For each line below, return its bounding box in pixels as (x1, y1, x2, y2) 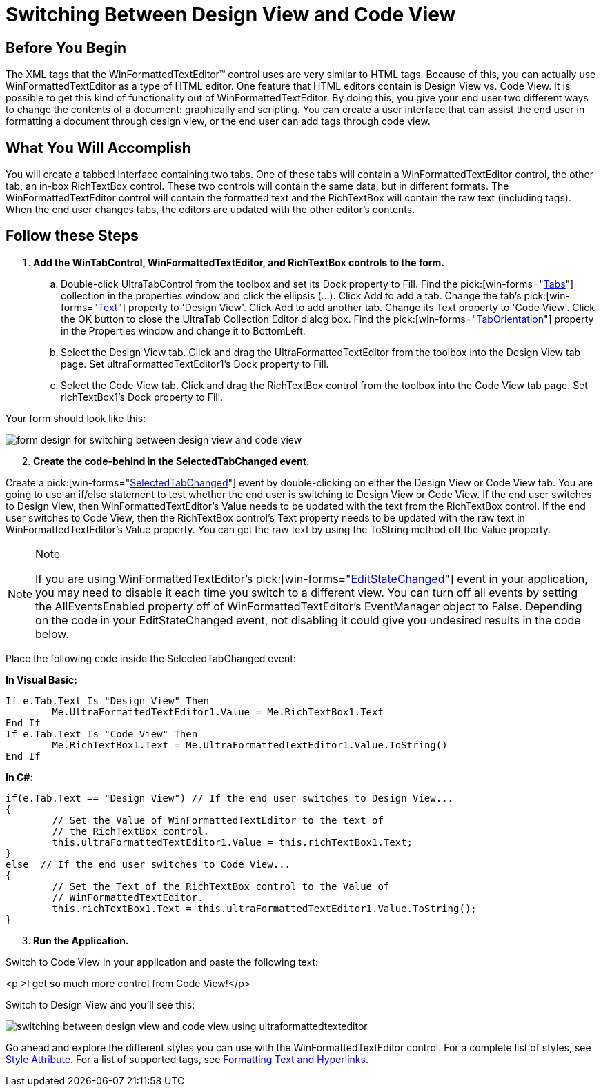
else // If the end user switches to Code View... (6, 858, 291, 870)
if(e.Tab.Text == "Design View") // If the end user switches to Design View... (6, 792, 454, 804)
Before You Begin (6, 39, 127, 57)
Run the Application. (33, 934, 129, 946)
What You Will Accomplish (6, 139, 191, 157)
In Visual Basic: (6, 673, 77, 686)
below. (35, 626, 69, 641)
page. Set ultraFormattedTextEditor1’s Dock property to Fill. (61, 357, 329, 370)
